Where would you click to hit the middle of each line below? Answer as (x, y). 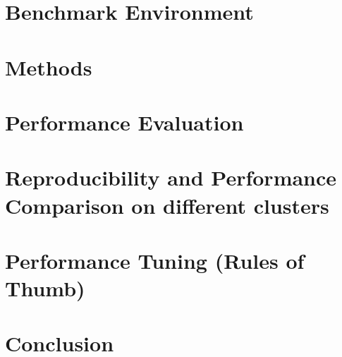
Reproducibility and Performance (171, 177)
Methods (49, 67)
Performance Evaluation (124, 122)
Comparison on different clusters (167, 205)
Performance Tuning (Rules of (155, 260)
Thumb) (45, 288)
